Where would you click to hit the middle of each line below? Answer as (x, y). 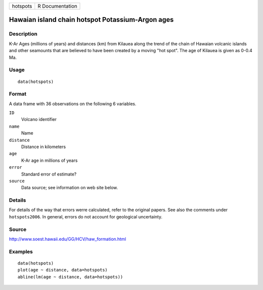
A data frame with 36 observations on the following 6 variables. (73, 104)
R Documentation (57, 6)
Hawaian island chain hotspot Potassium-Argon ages (91, 20)
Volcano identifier (39, 119)
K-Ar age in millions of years (49, 160)
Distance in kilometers (43, 147)
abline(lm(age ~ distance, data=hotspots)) (70, 277)
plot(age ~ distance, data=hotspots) (63, 270)
